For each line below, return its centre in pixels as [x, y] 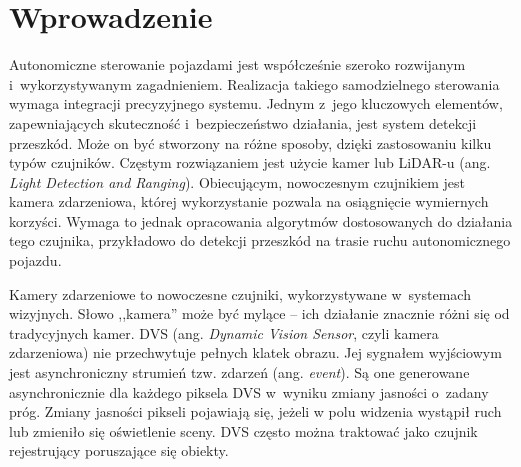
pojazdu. [35, 260]
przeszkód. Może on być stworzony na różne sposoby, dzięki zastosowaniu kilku [250, 142]
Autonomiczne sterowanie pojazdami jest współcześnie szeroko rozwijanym [237, 64]
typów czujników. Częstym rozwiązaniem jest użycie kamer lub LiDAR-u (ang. [250, 162]
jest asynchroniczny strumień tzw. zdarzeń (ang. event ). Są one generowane [239, 372]
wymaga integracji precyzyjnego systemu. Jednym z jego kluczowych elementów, [256, 103]
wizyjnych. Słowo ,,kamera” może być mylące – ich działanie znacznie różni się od [259, 313]
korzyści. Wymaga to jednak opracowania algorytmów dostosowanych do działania [261, 220]
